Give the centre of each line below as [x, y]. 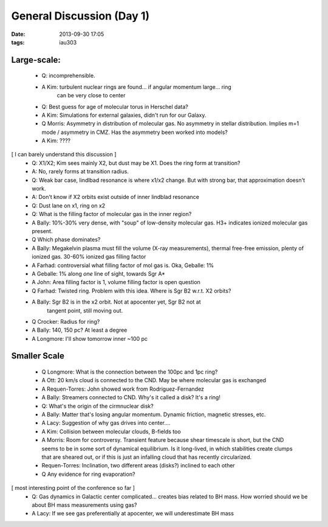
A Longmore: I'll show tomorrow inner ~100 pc [90, 338]
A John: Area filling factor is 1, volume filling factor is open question [116, 282]
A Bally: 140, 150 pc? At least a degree [80, 330]
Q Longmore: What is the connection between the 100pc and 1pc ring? [130, 372]
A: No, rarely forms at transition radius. [80, 172]
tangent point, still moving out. [85, 310]
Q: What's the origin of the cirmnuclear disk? [98, 406]
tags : [18, 42]
